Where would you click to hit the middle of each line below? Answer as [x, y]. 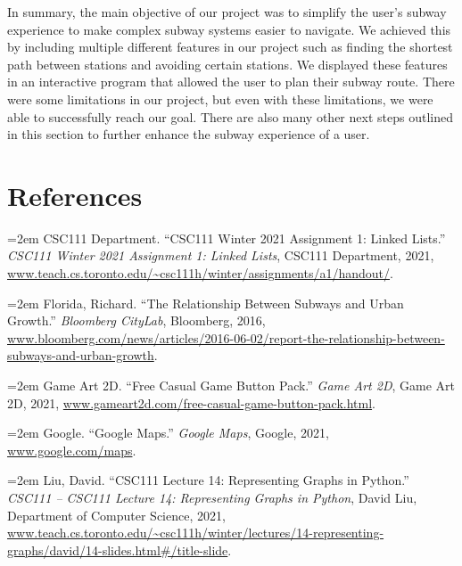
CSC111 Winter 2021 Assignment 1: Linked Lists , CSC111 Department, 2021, [221, 255]
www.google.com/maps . [72, 450]
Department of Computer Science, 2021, [116, 515]
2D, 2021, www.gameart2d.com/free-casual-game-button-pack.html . [191, 402]
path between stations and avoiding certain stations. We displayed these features [227, 64]
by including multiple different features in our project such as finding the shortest [230, 47]
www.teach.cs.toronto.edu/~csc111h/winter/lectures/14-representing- [196, 533]
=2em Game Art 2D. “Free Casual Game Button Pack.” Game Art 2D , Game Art [231, 386]
